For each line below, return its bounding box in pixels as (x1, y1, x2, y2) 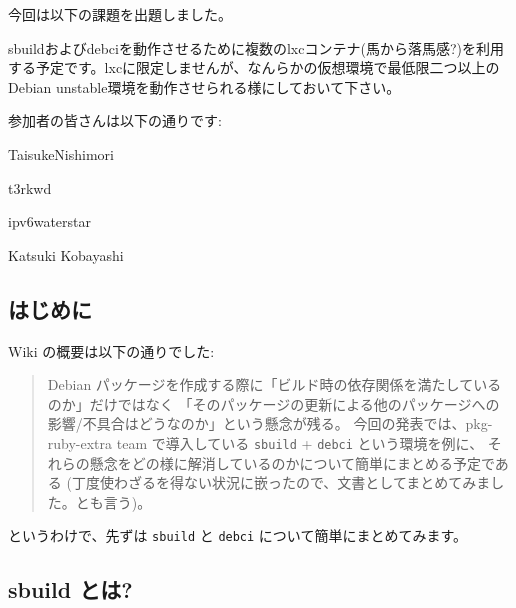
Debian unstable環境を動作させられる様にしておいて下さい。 (8, 76, 401, 97)
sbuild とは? (8, 574, 133, 605)
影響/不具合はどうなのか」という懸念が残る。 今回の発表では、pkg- (47, 413, 493, 434)
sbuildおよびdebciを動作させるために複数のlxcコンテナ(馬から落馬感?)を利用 (8, 37, 504, 58)
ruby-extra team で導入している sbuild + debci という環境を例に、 (47, 432, 484, 453)
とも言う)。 (75, 491, 152, 512)
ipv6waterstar (8, 211, 91, 232)
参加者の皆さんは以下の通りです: (8, 110, 222, 131)
